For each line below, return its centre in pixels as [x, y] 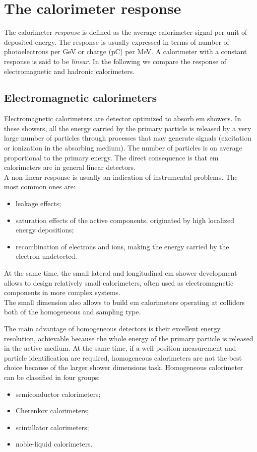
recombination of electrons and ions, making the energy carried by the [122, 246]
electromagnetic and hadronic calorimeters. [69, 71]
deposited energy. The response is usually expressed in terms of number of [117, 41]
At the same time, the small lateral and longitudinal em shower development [121, 273]
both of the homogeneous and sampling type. [72, 312]
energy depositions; [45, 230]
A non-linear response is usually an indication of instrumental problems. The [121, 177]
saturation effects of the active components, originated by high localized [125, 220]
